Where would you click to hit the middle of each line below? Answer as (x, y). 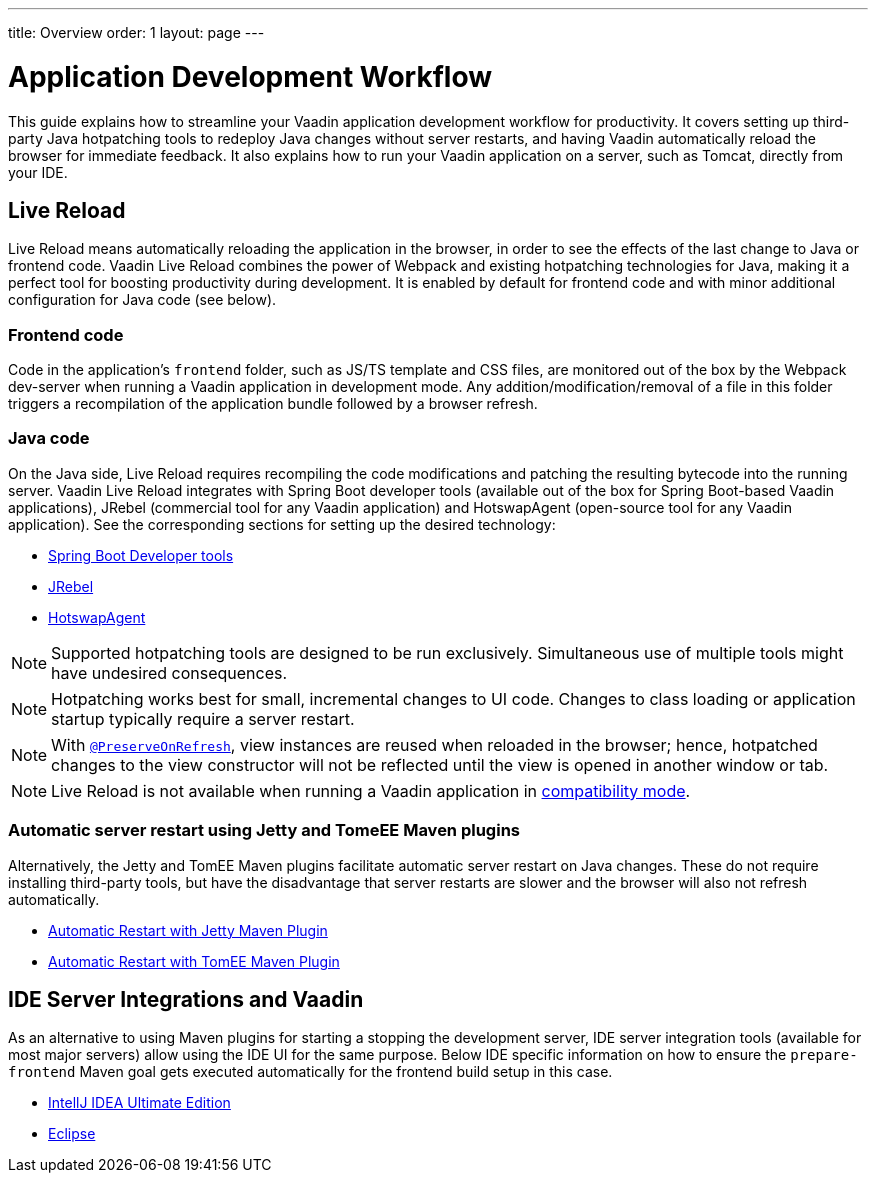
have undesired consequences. (169, 672)
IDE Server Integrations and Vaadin (186, 1000)
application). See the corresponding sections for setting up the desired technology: (282, 524)
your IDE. (38, 172)
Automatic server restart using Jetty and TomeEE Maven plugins (264, 830)
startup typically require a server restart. (203, 718)
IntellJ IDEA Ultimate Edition (139, 1103)
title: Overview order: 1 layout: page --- (136, 32)
